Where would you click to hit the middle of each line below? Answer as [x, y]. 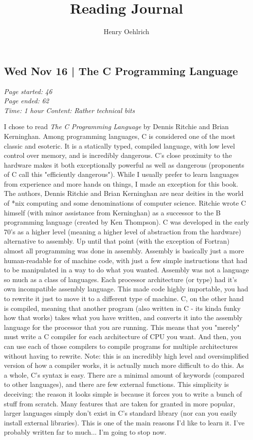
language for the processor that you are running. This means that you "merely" [122, 327]
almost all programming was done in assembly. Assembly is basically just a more [124, 251]
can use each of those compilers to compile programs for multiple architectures [121, 346]
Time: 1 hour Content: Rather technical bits [69, 110]
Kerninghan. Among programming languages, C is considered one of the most [120, 136]
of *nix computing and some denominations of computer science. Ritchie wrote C [125, 203]
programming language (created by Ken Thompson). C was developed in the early [126, 222]
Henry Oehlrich [126, 31]
